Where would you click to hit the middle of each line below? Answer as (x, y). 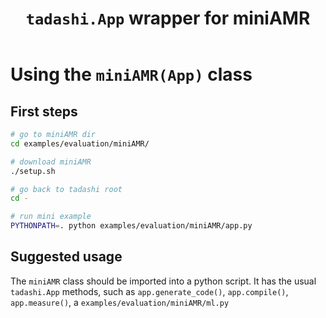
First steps (44, 111)
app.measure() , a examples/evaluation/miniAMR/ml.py (120, 302)
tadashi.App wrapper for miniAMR (168, 18)
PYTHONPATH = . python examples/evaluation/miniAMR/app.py (131, 226)
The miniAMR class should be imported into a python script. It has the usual (163, 281)
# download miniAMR (51, 162)
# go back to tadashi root (66, 189)
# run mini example (51, 217)
